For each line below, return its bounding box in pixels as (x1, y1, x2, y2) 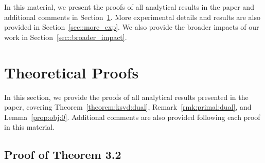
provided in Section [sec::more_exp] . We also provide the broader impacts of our (4, 22, 259, 32)
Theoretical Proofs (4, 62, 139, 83)
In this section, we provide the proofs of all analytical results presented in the (4, 91, 249, 102)
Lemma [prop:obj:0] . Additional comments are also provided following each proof (4, 111, 260, 122)
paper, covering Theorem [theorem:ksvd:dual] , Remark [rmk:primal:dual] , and (4, 101, 252, 112)
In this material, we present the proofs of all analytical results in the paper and (4, 2, 254, 12)
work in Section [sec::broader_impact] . (4, 31, 127, 42)
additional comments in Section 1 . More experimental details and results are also (4, 11, 260, 22)
